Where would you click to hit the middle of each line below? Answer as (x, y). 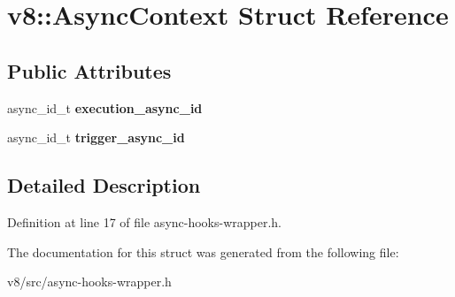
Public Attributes (89, 70)
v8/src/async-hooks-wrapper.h (89, 282)
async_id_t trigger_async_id (96, 137)
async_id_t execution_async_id (105, 107)
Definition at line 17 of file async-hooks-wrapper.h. (145, 221)
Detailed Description (104, 185)
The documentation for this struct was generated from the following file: (203, 251)
